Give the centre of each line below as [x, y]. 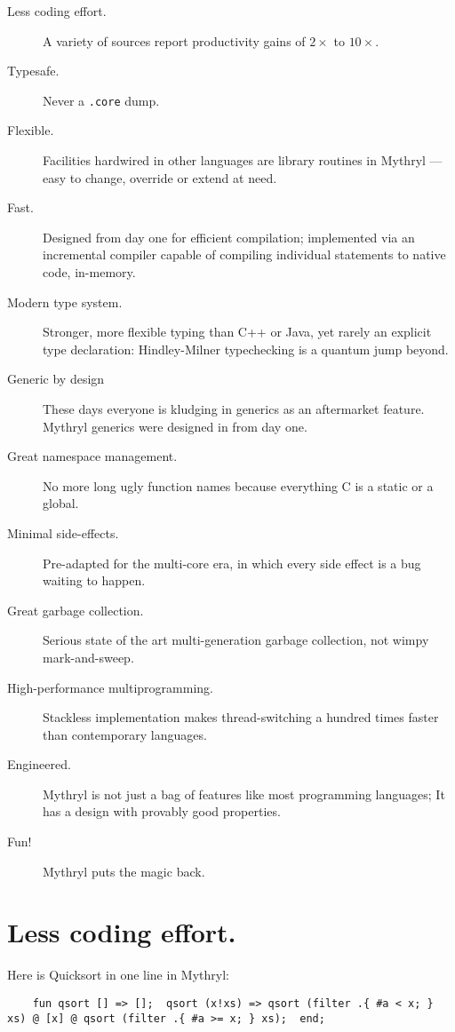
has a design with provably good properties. [162, 811]
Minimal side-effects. [63, 532]
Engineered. [39, 764]
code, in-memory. [89, 272]
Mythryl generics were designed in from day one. [175, 426]
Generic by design [56, 379]
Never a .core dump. [101, 100]
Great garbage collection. [76, 610]
